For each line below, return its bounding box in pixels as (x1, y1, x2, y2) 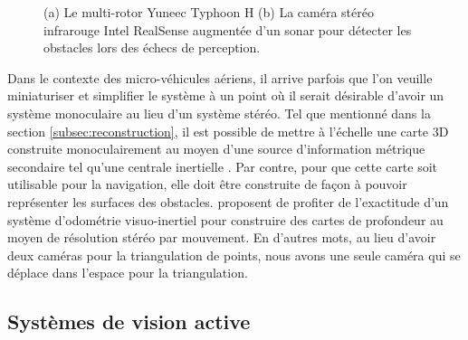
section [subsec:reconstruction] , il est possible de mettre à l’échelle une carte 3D (7, 121, 449, 140)
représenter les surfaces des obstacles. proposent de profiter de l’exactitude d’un (7, 192, 449, 211)
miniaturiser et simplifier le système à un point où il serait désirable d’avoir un (7, 86, 444, 105)
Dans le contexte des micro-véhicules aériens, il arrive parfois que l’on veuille (7, 68, 433, 87)
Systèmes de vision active (7, 307, 251, 335)
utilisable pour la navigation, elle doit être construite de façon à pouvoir (7, 175, 407, 194)
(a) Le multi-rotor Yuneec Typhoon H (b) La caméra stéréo (43, 3, 374, 21)
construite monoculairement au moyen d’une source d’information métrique (7, 139, 425, 158)
